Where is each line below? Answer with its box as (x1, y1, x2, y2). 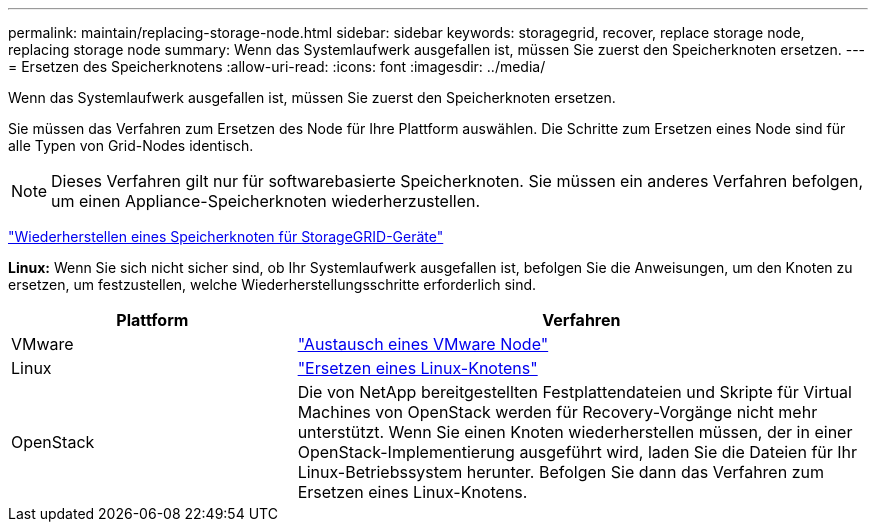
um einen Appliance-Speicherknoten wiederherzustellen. (51, 191, 481, 211)
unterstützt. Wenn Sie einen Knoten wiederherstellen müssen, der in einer (297, 422, 853, 442)
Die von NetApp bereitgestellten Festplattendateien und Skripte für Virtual (297, 382, 852, 402)
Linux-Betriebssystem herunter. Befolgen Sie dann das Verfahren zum (297, 462, 824, 482)
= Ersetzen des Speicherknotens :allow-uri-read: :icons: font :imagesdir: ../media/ (8, 58, 546, 75)
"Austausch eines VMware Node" (297, 334, 549, 354)
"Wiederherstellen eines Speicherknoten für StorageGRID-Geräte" (8, 228, 444, 245)
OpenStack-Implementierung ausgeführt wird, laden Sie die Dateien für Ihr (297, 442, 858, 462)
